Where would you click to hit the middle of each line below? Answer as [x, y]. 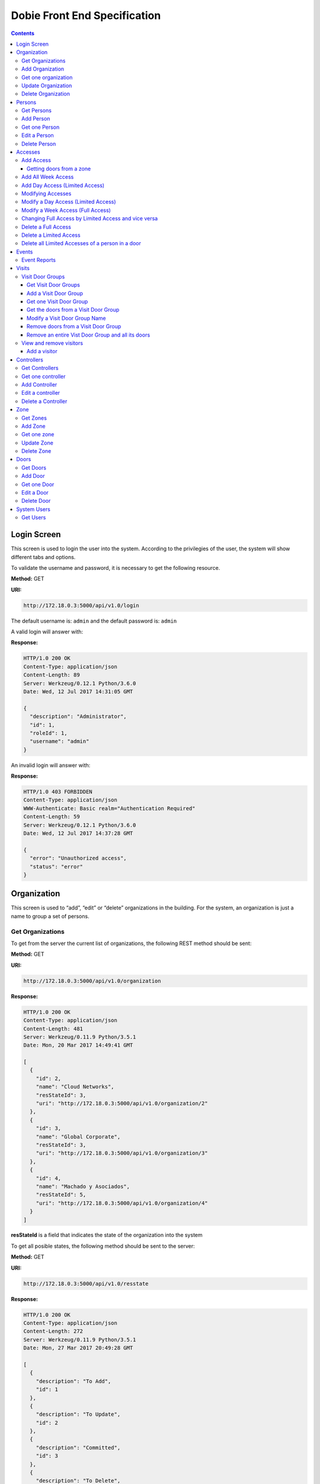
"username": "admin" [60, 741]
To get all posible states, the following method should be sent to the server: [103, 1246]
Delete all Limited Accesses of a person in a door [81, 243]
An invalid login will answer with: [51, 765]
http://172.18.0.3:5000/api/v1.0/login [81, 605]
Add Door [33, 476]
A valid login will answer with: [47, 632]
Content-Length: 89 [52, 675]
